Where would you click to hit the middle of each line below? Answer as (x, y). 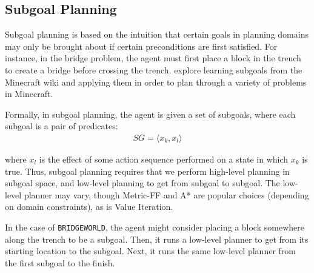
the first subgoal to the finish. (60, 262)
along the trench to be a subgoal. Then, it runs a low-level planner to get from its (157, 239)
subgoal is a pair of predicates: (62, 126)
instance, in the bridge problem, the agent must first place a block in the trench (153, 58)
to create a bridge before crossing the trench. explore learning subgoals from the (154, 69)
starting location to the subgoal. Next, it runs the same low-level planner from (150, 251)
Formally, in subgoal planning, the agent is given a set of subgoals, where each (150, 114)
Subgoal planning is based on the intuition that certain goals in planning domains (157, 34)
